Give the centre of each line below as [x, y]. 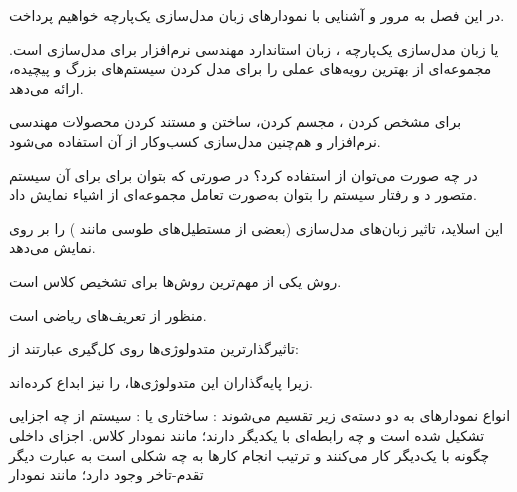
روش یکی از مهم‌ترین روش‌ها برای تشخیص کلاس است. [175, 280]
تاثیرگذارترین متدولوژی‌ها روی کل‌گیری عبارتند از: [154, 348]
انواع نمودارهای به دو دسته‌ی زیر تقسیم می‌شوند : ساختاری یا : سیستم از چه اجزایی [260, 415]
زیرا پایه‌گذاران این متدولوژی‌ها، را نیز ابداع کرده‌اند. [161, 381]
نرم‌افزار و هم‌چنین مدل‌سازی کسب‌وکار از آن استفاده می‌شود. [195, 140]
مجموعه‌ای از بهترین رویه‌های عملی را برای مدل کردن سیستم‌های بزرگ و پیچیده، [250, 68]
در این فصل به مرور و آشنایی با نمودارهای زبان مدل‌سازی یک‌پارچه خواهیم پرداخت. [257, 15]
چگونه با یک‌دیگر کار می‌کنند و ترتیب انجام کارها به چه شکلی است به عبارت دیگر [249, 454]
